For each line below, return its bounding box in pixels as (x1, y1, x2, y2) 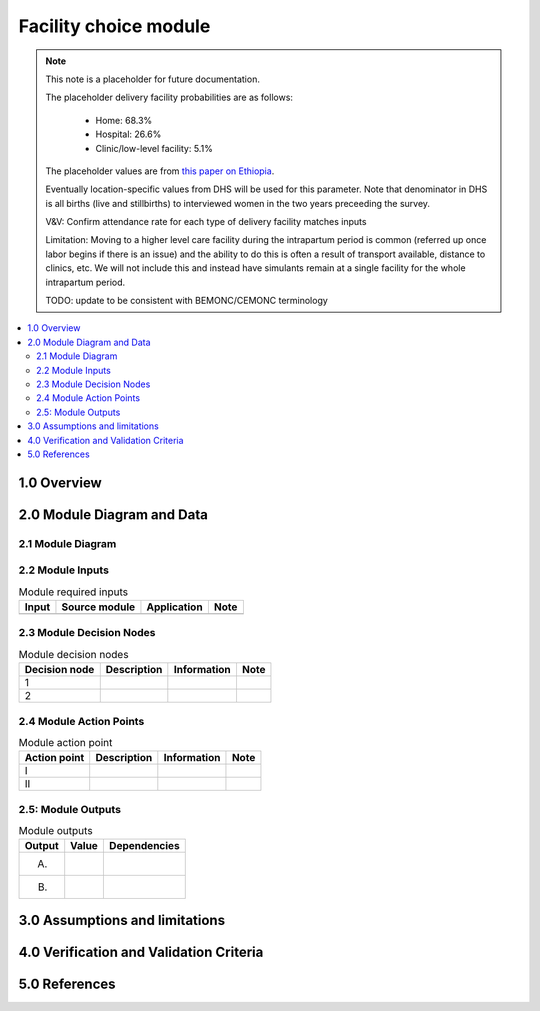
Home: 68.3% (95, 114, 153, 126)
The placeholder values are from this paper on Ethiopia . (45, 165, 275, 177)
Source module (61, 600, 135, 614)
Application (146, 600, 204, 614)
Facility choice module (18, 15, 211, 37)
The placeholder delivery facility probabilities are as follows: (45, 91, 294, 104)
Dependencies (108, 839, 180, 853)
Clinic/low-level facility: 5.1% (95, 142, 214, 154)
